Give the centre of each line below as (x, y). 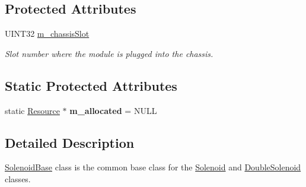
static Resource (32, 110)
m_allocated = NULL (113, 110)
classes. (18, 178)
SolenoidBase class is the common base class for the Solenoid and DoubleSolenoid (153, 167)
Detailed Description (70, 142)
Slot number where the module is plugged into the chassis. (109, 53)
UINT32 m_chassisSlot (47, 34)
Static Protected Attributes (91, 85)
